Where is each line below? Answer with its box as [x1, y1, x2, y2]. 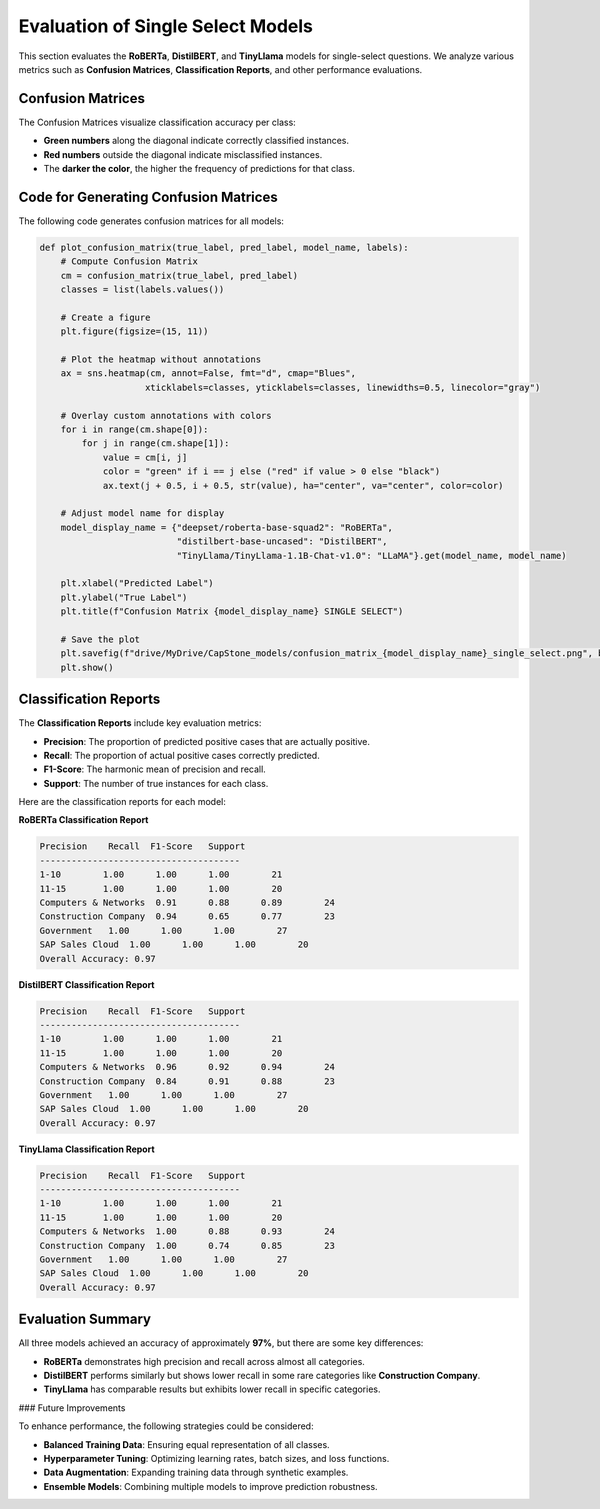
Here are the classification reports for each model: [18, 796, 227, 808]
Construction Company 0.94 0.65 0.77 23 [39, 911, 335, 922]
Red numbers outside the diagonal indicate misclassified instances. [43, 148, 323, 160]
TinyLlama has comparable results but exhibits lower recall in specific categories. [43, 1383, 381, 1395]
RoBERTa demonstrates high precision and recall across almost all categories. [43, 1355, 365, 1367]
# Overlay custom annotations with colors [60, 410, 272, 421]
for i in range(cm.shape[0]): [60, 423, 209, 435]
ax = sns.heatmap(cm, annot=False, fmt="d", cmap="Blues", [60, 368, 357, 379]
